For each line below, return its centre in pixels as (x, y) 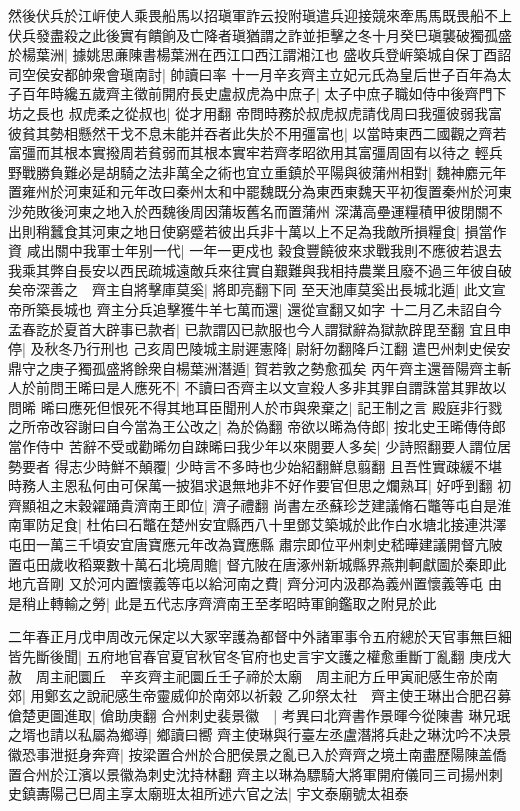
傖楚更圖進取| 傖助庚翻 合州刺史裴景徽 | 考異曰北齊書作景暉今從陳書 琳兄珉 (259, 714)
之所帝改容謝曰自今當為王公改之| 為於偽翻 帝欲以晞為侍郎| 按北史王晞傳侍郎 (257, 426)
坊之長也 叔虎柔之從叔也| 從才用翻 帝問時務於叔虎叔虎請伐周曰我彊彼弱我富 (255, 112)
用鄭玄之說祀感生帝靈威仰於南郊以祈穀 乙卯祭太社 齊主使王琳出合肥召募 (271, 695)
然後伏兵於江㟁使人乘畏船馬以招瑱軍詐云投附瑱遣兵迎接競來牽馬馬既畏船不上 (260, 15)
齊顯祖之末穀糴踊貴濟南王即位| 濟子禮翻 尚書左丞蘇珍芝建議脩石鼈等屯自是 (253, 504)
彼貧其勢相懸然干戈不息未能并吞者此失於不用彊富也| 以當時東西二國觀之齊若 (257, 132)
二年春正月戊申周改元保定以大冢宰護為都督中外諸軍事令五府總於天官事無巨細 (260, 636)
